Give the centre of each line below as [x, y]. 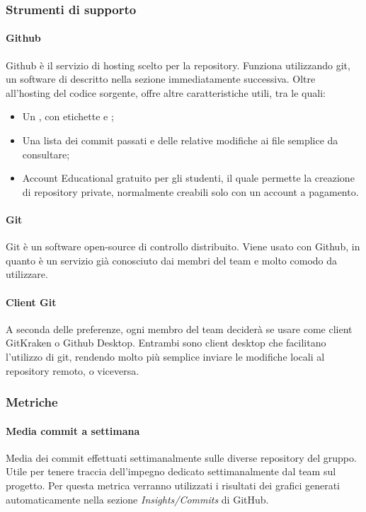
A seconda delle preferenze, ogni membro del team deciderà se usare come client [179, 328]
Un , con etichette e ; [68, 116]
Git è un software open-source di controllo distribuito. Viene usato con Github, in [183, 246]
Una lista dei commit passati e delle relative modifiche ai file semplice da [180, 140]
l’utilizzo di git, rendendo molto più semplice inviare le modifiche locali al [165, 356]
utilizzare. [27, 274]
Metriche [32, 402]
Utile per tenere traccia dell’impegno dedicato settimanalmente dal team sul [171, 471]
